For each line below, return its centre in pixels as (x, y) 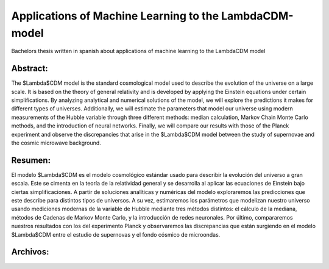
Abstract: (30, 69)
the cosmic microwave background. (56, 143)
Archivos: (30, 252)
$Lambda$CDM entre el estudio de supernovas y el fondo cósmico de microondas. (116, 234)
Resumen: (31, 160)
